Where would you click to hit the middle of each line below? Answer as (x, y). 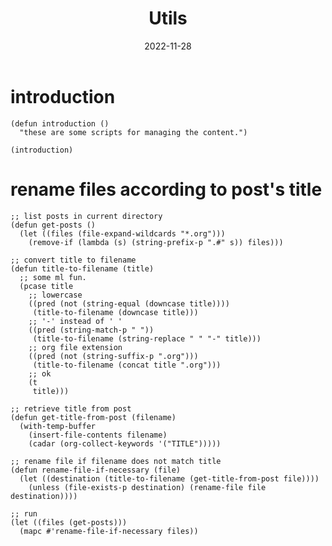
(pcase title (46, 286)
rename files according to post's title (166, 189)
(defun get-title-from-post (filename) (93, 417)
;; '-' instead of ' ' (75, 321)
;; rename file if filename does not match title (116, 461)
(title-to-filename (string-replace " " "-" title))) (147, 338)
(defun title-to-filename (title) (82, 268)
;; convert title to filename (73, 260)
